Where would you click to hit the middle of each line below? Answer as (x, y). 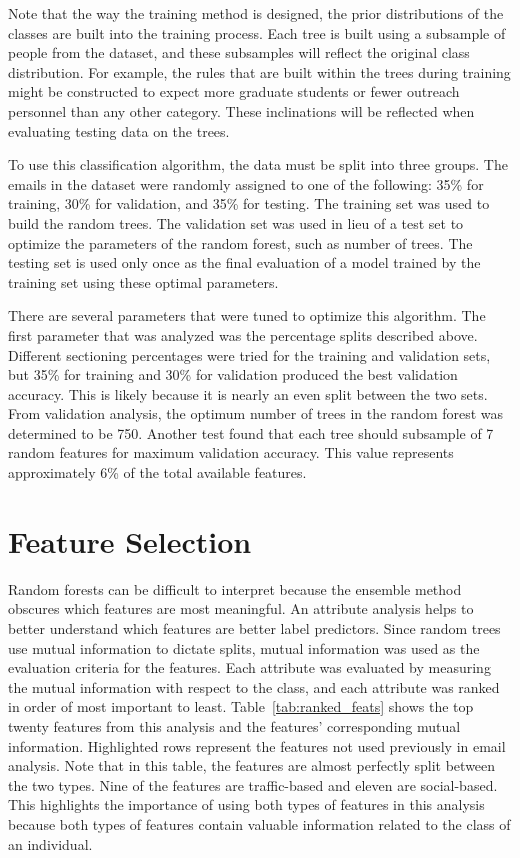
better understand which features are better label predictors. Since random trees (254, 627)
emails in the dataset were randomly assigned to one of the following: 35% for (246, 183)
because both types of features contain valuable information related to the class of (259, 823)
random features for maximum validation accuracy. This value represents (231, 452)
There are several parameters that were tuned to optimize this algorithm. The (247, 315)
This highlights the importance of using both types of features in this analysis (246, 804)
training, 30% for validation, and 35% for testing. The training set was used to (249, 203)
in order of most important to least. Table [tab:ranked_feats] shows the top (241, 706)
